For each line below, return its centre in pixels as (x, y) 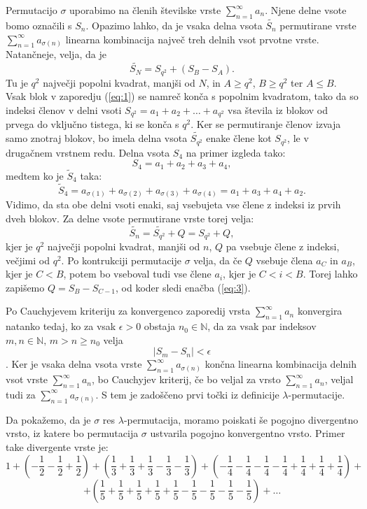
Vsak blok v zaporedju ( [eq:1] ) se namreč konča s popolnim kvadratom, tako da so (182, 96)
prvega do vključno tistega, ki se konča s (92, 124)
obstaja (160, 326)
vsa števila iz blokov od (278, 109)
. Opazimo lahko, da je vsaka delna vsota (174, 26)
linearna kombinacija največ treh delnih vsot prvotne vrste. (192, 39)
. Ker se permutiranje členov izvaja (266, 124)
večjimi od (28, 260)
